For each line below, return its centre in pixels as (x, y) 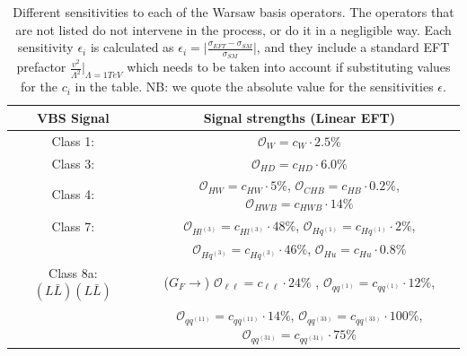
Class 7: (73, 226)
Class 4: (73, 194)
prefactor (41, 67)
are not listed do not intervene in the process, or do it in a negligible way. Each (233, 29)
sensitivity (45, 47)
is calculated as (132, 47)
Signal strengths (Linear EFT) (300, 117)
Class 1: (73, 140)
